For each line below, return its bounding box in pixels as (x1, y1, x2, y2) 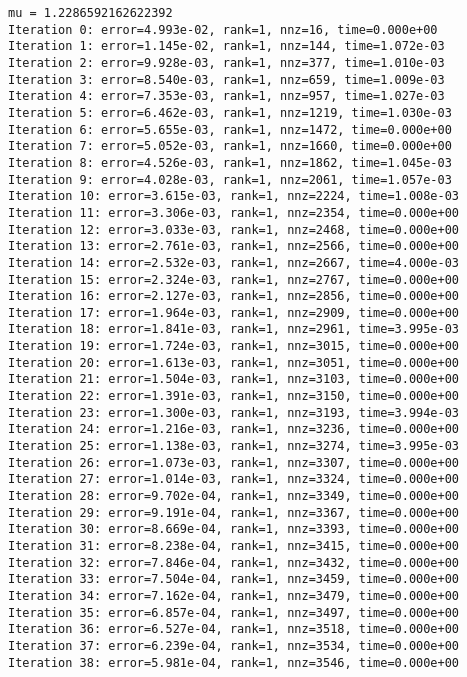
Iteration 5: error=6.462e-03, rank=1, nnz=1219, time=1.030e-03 (8, 105, 452, 120)
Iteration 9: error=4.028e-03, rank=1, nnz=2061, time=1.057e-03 (8, 172, 452, 187)
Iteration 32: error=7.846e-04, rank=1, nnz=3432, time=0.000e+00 (8, 555, 460, 570)
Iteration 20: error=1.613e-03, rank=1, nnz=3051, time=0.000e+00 (8, 355, 460, 370)
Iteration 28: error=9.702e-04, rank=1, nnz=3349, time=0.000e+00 (8, 489, 460, 504)
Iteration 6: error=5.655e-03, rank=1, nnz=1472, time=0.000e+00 (8, 122, 452, 137)
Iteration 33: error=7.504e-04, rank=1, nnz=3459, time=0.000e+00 (8, 572, 460, 587)
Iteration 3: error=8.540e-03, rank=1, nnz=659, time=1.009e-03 (8, 72, 445, 87)
